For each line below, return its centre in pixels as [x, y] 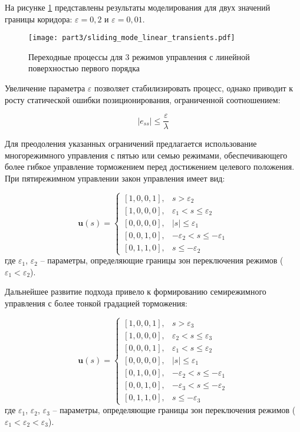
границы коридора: [39, 19]
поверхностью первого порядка [84, 68]
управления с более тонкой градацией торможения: [96, 303]
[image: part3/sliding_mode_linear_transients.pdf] [132, 38]
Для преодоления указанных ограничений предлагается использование [131, 144]
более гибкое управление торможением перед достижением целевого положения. [150, 166]
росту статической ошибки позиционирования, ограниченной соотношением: [143, 99]
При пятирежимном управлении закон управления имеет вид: [115, 178]
